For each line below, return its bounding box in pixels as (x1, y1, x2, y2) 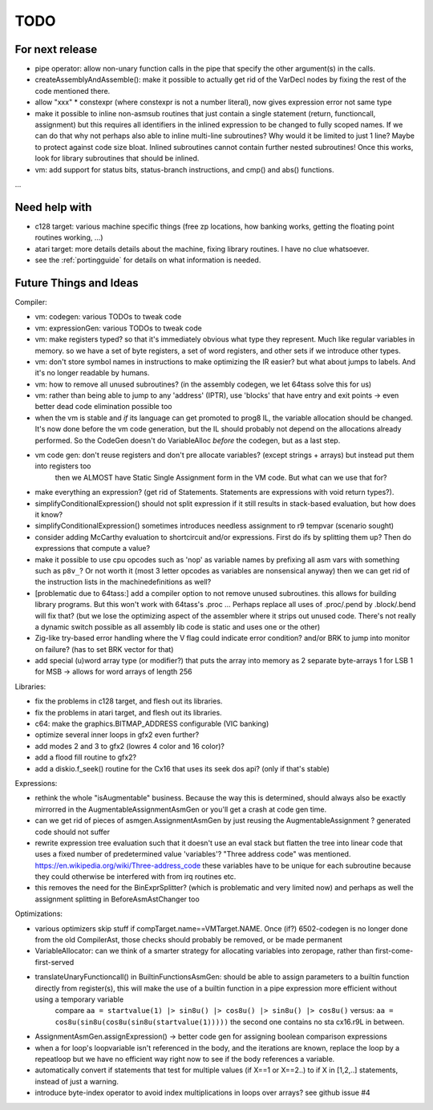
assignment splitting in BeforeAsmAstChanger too (34, 894, 200, 904)
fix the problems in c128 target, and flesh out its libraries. (34, 696, 223, 706)
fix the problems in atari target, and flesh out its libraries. (34, 707, 222, 717)
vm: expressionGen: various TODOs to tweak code (34, 323, 202, 333)
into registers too (34, 461, 91, 471)
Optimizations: (14, 909, 63, 918)
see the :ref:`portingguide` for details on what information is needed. (34, 255, 261, 265)
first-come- (374, 946, 414, 956)
